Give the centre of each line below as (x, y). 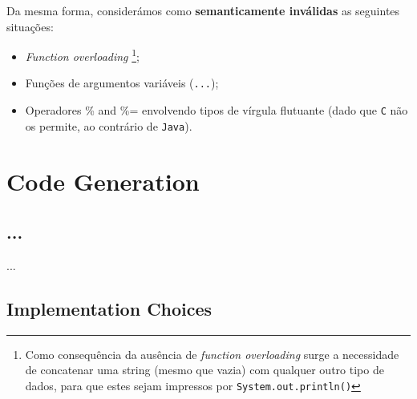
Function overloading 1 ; (82, 55)
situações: (30, 26)
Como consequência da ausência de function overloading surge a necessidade (212, 354)
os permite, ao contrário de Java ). (109, 125)
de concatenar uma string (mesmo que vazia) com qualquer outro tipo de (204, 370)
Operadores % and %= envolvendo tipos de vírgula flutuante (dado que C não (217, 110)
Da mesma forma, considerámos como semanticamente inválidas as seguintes (203, 10)
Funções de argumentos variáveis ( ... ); (122, 83)
